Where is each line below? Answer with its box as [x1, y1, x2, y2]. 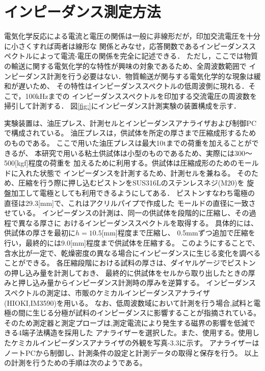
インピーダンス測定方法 [4, 1, 161, 22]
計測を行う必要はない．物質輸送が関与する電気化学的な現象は [46, 70, 254, 81]
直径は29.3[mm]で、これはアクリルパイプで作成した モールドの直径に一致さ [4, 197, 256, 208]
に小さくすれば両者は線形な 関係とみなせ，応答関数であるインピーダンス [4, 40, 249, 51]
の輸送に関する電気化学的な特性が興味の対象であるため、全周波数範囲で [4, 60, 247, 71]
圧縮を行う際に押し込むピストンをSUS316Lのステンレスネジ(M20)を [18, 177, 245, 188]
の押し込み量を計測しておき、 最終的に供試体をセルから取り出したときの [4, 267, 248, 278]
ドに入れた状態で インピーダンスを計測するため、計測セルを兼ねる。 [4, 167, 235, 178]
